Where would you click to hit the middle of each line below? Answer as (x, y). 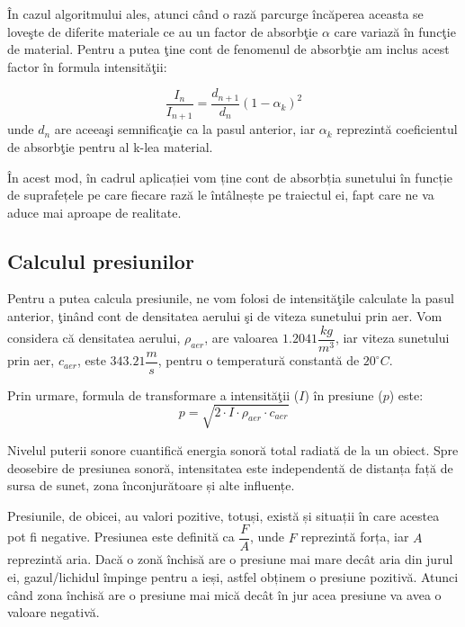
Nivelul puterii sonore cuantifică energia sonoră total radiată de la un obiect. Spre (233, 449)
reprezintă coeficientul (397, 129)
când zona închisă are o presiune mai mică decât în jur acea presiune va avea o (224, 594)
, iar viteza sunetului (392, 338)
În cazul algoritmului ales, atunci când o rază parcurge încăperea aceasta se (215, 13)
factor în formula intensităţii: (87, 66)
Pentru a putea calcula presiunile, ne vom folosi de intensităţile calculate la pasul (231, 298)
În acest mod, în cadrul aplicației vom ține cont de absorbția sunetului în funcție (230, 177)
